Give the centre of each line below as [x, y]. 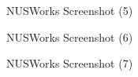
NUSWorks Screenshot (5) [70, 10]
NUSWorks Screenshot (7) [70, 63]
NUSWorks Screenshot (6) [70, 37]
